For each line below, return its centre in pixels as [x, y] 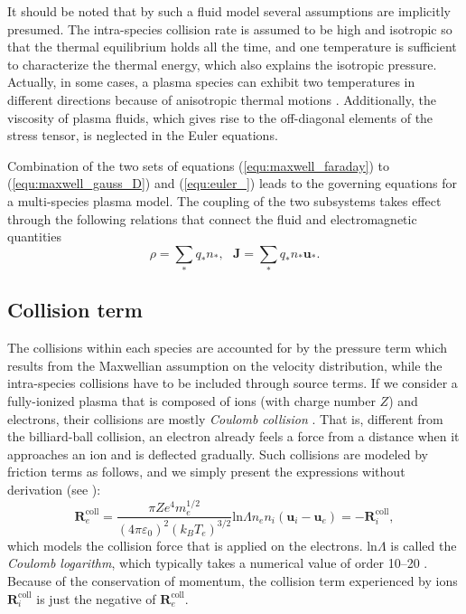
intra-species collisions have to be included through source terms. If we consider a [233, 383]
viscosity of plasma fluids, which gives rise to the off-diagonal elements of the [220, 117]
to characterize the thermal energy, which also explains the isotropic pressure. [222, 64]
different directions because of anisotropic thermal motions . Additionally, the [222, 99]
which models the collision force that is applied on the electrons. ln [192, 545]
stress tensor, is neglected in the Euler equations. [143, 135]
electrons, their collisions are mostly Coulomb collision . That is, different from [225, 418]
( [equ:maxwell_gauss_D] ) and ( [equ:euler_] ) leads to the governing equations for [233, 183]
